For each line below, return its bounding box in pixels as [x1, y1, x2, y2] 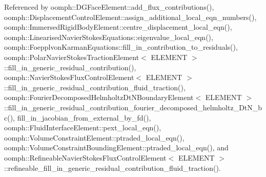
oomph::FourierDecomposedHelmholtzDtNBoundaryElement [4, 92, 194, 103]
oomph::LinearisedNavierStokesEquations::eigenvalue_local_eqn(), [4, 31, 213, 42]
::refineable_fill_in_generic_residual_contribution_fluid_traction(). [4, 162, 221, 173]
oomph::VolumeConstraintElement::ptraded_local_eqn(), [4, 132, 185, 143]
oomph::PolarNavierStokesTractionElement [4, 51, 139, 62]
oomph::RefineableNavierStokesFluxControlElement [4, 152, 167, 163]
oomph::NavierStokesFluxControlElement [4, 72, 134, 83]
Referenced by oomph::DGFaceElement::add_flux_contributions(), [4, 2, 214, 12]
